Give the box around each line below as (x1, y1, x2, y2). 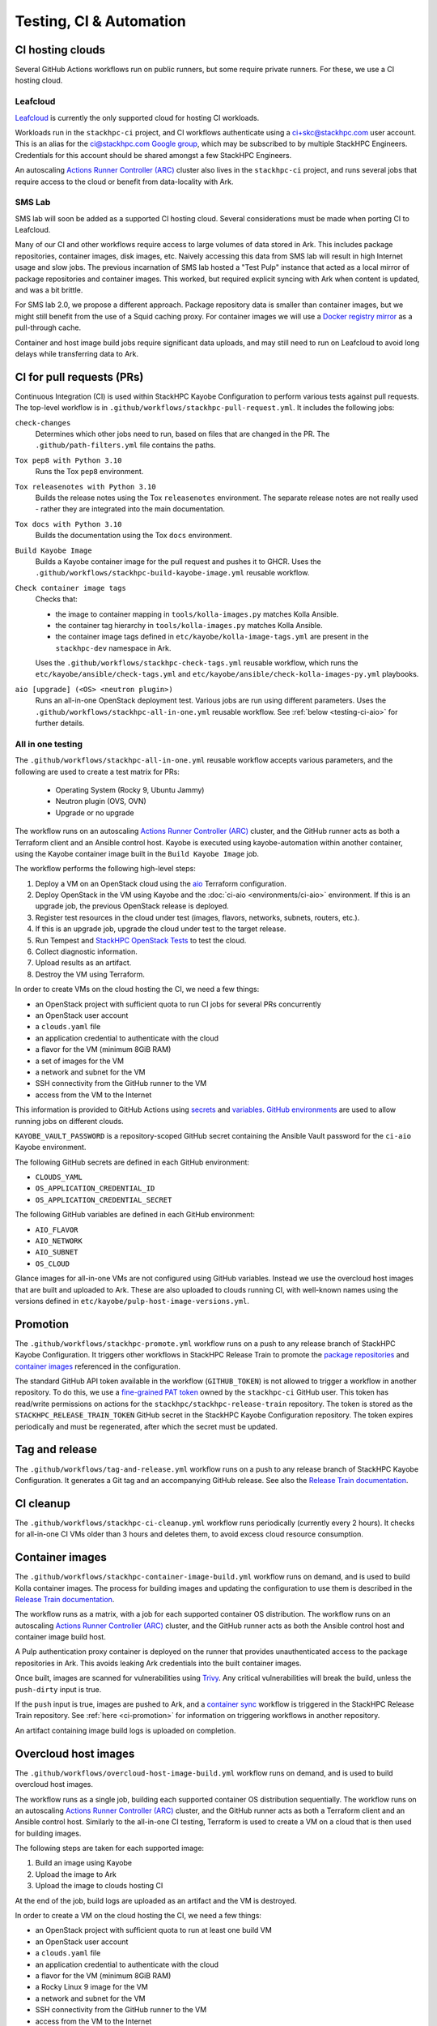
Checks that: (35, 594, 78, 604)
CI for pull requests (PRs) (15, 370, 144, 384)
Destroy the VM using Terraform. (35, 969, 145, 979)
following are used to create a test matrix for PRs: (15, 767, 180, 776)
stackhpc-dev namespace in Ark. (55, 643, 172, 652)
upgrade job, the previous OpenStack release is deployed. (35, 901, 230, 911)
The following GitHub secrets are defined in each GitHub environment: (15, 1157, 250, 1167)
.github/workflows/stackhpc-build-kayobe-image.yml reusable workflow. (35, 568, 310, 578)
